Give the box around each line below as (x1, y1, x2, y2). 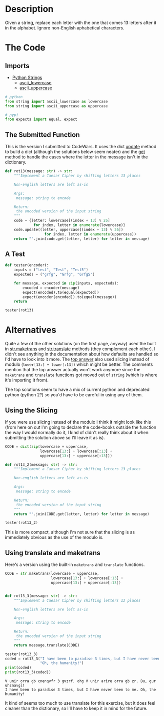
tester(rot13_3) (5, 651, 38, 657)
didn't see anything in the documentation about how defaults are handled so (5, 351, 159, 357)
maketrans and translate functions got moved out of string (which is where (5, 372, 158, 378)
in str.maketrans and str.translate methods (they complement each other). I (5, 346, 156, 352)
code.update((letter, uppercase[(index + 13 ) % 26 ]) (14, 227, 123, 232)
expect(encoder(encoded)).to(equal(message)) (22, 294, 117, 300)
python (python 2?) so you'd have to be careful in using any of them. (5, 392, 143, 398)
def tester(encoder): (5, 263, 49, 268)
